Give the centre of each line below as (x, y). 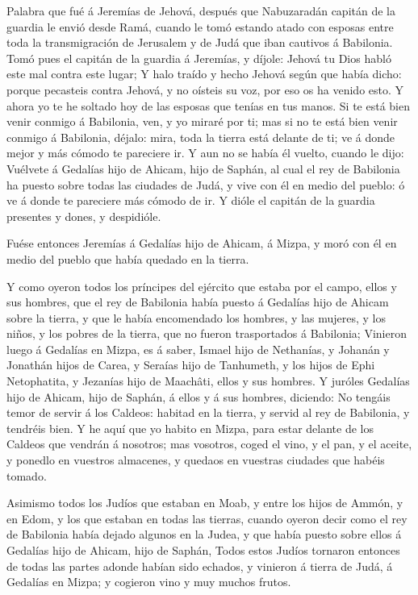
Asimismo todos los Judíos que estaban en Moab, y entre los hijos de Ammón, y (205, 503)
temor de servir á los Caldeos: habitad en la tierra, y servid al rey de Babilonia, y (208, 412)
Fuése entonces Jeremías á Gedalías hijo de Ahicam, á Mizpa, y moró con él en (202, 243)
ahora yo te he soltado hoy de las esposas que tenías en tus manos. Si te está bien (208, 105)
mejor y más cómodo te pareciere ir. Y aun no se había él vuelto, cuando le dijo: (205, 153)
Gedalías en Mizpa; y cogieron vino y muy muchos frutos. (149, 582)
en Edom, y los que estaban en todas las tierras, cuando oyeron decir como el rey (207, 518)
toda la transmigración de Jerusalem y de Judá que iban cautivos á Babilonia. (200, 42)
